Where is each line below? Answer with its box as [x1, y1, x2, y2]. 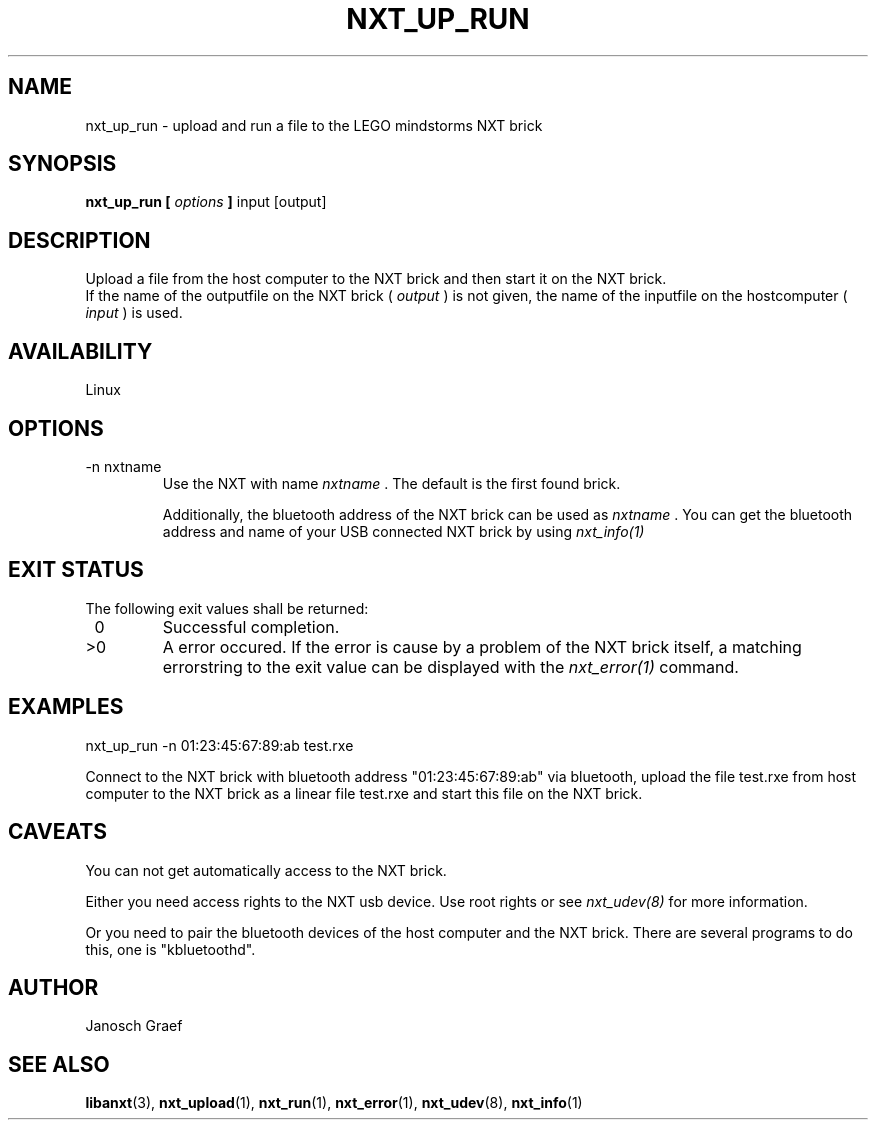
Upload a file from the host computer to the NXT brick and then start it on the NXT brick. [85, 270, 667, 288]
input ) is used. [85, 304, 183, 322]
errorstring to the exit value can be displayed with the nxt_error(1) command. [162, 656, 739, 677]
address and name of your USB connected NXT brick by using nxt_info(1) [162, 522, 645, 540]
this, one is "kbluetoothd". [85, 940, 256, 958]
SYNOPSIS [8, 151, 117, 177]
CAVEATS [8, 819, 107, 845]
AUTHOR [8, 974, 99, 1000]
